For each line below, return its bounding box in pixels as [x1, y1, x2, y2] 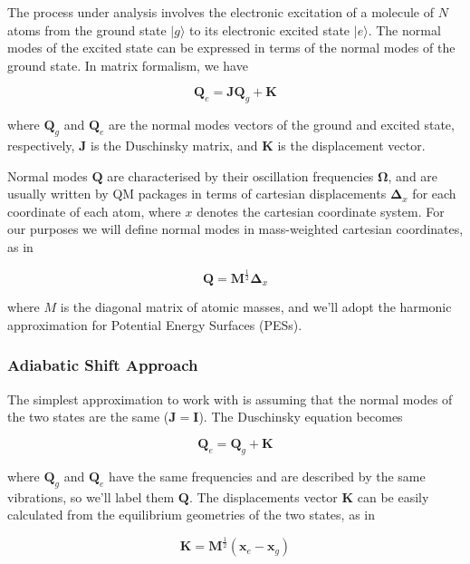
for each [412, 184, 456, 203]
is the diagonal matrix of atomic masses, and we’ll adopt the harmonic [60, 297, 452, 316]
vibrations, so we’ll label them [7, 487, 175, 506]
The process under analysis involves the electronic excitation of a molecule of [7, 3, 435, 21]
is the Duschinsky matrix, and [91, 135, 258, 154]
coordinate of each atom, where [7, 201, 181, 220]
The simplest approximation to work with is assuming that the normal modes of [7, 389, 453, 408]
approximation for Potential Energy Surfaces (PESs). [7, 315, 302, 334]
